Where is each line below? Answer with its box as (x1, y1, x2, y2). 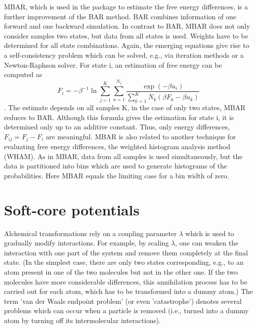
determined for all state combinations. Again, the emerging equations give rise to (4, 40, 249, 50)
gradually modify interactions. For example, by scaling (4, 238, 169, 248)
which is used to (185, 228, 234, 238)
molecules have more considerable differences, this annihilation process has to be (4, 276, 248, 287)
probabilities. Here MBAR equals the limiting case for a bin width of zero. (4, 170, 229, 180)
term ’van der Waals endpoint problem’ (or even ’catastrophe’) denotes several (4, 295, 242, 306)
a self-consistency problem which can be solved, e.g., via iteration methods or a (4, 49, 244, 60)
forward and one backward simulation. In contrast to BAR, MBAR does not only (4, 21, 250, 31)
